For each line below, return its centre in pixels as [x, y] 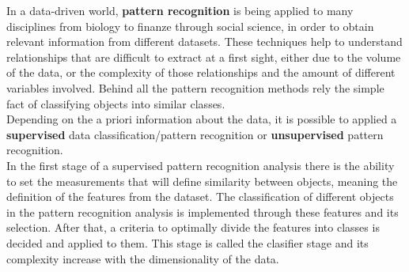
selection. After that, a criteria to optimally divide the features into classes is [193, 227]
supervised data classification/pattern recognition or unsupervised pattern [195, 134]
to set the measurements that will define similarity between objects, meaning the [202, 181]
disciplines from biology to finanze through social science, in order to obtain [190, 26]
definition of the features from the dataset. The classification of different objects [200, 196]
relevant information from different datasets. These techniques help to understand [204, 42]
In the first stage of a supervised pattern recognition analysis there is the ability [201, 165]
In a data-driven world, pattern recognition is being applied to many [180, 10]
